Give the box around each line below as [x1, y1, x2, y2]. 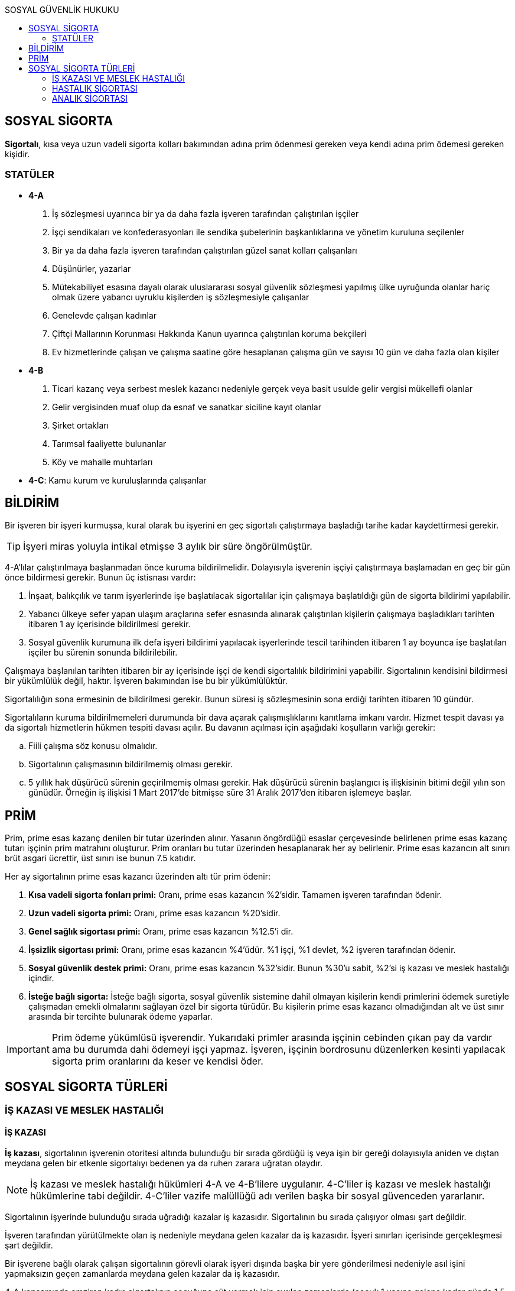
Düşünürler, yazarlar [52, 263, 131, 274]
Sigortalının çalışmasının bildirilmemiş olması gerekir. [28, 759, 233, 770]
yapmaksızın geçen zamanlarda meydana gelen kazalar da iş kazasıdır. [5, 1269, 280, 1279]
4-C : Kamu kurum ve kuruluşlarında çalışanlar [28, 475, 207, 485]
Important [6, 1043, 50, 1056]
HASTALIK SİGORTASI [52, 83, 138, 93]
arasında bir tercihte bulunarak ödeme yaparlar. [28, 1011, 213, 1022]
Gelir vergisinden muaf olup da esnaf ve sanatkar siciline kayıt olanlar [52, 401, 321, 412]
